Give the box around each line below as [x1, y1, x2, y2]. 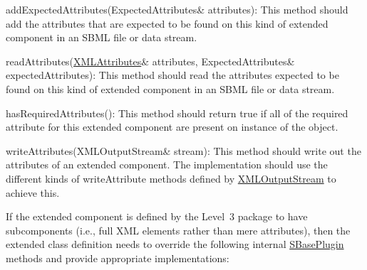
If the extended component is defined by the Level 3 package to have [6, 209, 308, 224]
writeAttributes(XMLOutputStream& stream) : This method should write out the [6, 143, 361, 158]
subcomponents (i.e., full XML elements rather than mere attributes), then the [6, 222, 351, 237]
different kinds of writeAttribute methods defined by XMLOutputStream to [6, 171, 336, 185]
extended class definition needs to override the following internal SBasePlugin [6, 237, 344, 252]
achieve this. [6, 185, 60, 200]
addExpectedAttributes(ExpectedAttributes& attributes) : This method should [6, 2, 348, 16]
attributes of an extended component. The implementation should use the [6, 157, 328, 172]
